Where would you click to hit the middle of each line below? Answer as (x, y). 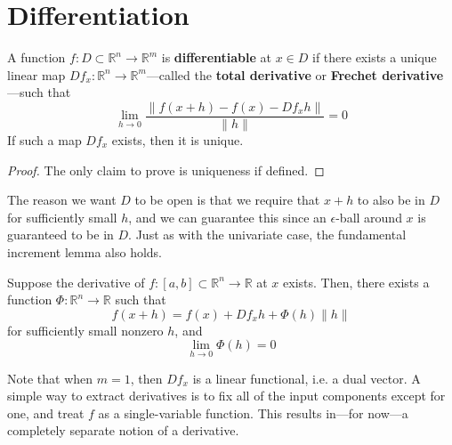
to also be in (391, 200)
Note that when (50, 378)
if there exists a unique (375, 57)
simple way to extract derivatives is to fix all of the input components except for (226, 396)
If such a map (44, 139)
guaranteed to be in (61, 235)
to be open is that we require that (227, 200)
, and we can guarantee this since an (227, 217)
